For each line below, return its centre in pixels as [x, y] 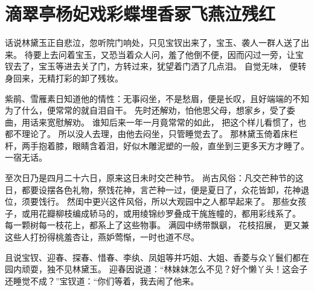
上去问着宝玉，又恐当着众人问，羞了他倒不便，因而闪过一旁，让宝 [172, 54]
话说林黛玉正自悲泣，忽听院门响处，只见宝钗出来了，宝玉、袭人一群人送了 [153, 43]
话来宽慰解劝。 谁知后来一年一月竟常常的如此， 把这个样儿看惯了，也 [168, 122]
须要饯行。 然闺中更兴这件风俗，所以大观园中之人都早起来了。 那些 [155, 201]
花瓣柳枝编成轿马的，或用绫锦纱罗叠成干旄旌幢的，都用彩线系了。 [169, 213]
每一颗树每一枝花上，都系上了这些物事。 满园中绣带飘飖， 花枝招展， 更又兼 [157, 225]
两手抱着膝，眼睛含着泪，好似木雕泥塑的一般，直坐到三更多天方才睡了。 [165, 145]
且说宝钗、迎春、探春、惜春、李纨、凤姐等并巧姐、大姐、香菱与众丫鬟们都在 [157, 257]
